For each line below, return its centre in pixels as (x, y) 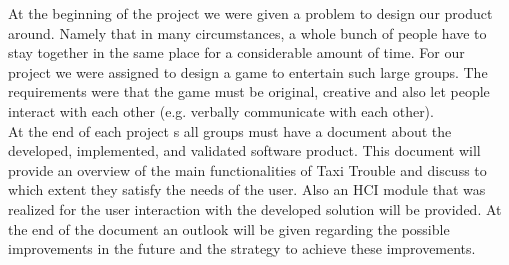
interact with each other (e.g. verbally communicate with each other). (221, 110)
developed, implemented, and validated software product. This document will (244, 150)
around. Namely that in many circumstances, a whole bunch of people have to (247, 32)
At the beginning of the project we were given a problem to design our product (250, 13)
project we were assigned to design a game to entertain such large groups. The (248, 71)
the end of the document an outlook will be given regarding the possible (229, 228)
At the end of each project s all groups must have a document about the (230, 130)
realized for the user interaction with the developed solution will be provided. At (255, 208)
